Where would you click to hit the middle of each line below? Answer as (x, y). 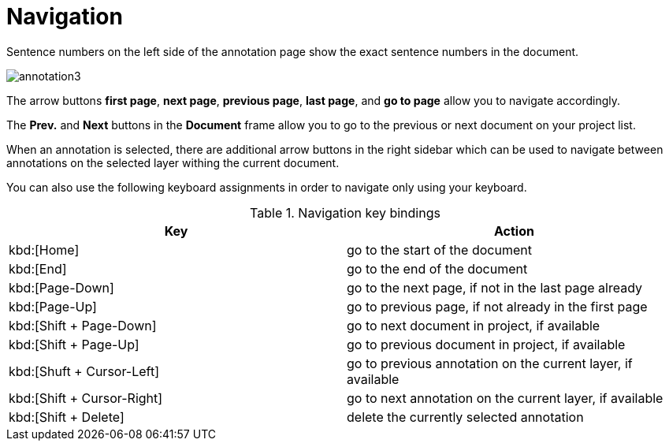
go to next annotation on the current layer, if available (505, 398)
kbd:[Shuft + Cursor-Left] (84, 371)
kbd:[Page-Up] (53, 306)
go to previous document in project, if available (486, 344)
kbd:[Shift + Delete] (67, 417)
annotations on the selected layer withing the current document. (173, 162)
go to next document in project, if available (474, 325)
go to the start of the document (439, 250)
